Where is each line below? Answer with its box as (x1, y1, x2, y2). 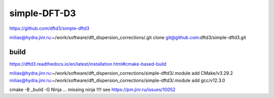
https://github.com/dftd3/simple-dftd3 (9, 25, 90, 31)
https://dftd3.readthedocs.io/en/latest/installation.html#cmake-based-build (9, 61, 167, 67)
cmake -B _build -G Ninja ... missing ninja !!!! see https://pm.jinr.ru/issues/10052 (9, 86, 176, 93)
